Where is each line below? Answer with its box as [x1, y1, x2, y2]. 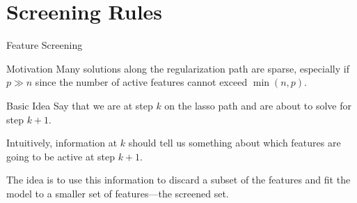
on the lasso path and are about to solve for [164, 98, 352, 112]
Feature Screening [6, 38, 83, 52]
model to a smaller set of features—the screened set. [6, 186, 229, 200]
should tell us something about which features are [128, 135, 341, 150]
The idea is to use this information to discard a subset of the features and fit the [6, 172, 351, 187]
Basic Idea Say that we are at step [6, 98, 153, 112]
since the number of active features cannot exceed [35, 75, 248, 89]
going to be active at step [6, 149, 116, 163]
